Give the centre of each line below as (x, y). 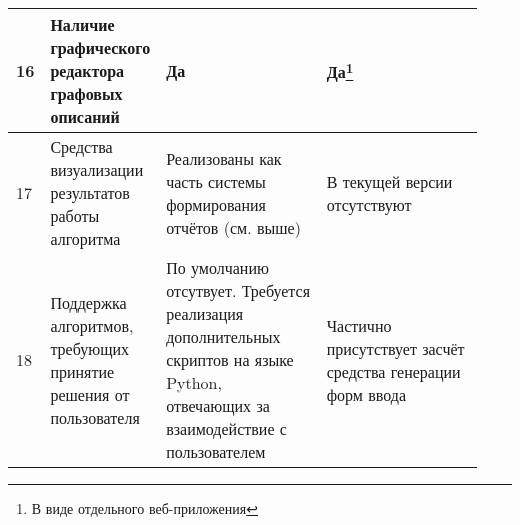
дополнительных (223, 336)
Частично (359, 325)
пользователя (95, 417)
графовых (86, 93)
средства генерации (393, 371)
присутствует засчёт (395, 348)
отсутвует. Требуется (238, 290)
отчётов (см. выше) (233, 227)
